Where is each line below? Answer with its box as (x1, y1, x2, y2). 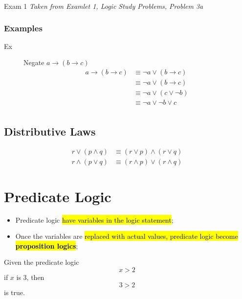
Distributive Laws (4, 123, 96, 138)
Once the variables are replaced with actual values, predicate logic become (15, 231, 238, 241)
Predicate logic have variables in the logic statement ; (15, 214, 174, 225)
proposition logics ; (15, 240, 78, 251)
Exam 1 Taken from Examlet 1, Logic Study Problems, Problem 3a (4, 1, 203, 11)
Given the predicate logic (4, 257, 79, 267)
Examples (4, 22, 43, 34)
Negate (23, 57, 44, 68)
